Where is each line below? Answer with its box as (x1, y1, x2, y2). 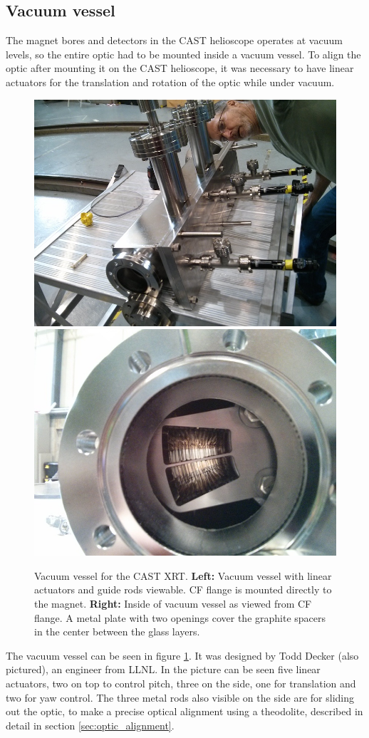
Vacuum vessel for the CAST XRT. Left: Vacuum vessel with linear (34, 568, 332, 583)
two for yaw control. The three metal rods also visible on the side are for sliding (6, 690, 355, 705)
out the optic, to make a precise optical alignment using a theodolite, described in (6, 704, 363, 719)
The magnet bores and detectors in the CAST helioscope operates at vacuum (6, 33, 343, 48)
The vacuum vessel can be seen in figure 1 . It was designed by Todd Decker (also (6, 648, 359, 662)
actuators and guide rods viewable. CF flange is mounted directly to (34, 582, 332, 597)
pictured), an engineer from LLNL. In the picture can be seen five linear (6, 662, 321, 677)
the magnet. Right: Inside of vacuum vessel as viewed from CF (34, 596, 312, 610)
